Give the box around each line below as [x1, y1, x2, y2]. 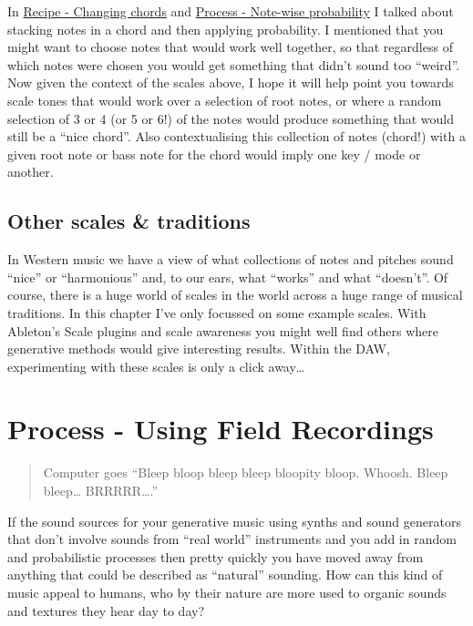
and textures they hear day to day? [7, 600, 204, 620]
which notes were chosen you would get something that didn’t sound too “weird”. [7, 55, 460, 74]
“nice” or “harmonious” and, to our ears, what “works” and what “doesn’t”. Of [7, 267, 448, 286]
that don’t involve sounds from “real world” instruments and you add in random [7, 529, 457, 549]
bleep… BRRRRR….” [43, 481, 159, 500]
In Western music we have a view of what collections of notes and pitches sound [7, 250, 454, 269]
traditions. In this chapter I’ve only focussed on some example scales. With [7, 303, 427, 322]
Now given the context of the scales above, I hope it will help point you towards [7, 73, 454, 92]
